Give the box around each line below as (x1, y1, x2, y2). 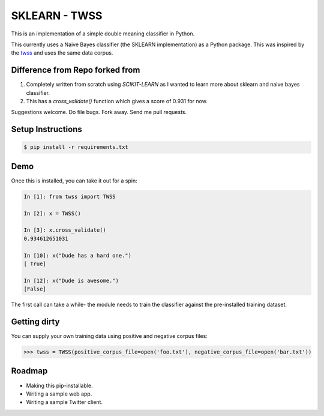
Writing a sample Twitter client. (26, 399, 103, 406)
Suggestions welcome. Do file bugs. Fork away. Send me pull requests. (11, 109, 187, 116)
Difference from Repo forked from (11, 65, 140, 75)
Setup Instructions (11, 124, 82, 134)
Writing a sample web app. (26, 390, 92, 397)
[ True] (23, 261, 46, 267)
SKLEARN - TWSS (11, 9, 103, 22)
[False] (23, 286, 46, 292)
